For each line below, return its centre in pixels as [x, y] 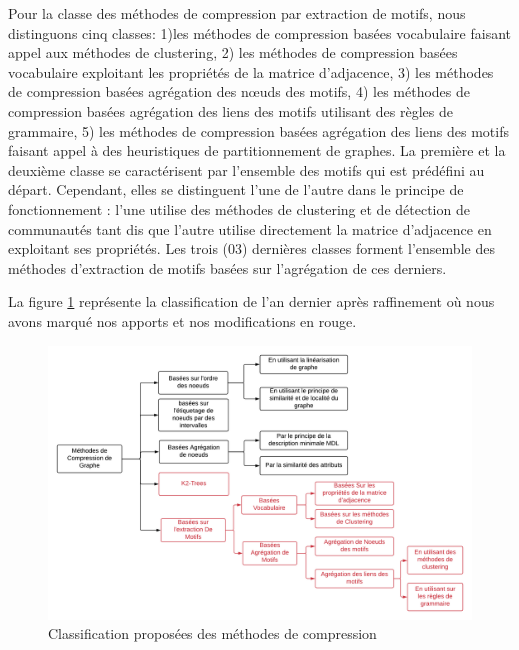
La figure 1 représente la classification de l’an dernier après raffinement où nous [251, 301]
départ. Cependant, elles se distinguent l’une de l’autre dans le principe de [236, 189]
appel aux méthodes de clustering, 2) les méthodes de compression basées [233, 52]
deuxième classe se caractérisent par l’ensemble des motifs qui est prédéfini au [246, 169]
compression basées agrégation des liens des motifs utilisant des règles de [231, 110]
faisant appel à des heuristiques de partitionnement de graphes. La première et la [257, 150]
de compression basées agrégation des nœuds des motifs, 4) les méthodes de [239, 91]
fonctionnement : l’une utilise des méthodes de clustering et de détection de [239, 208]
